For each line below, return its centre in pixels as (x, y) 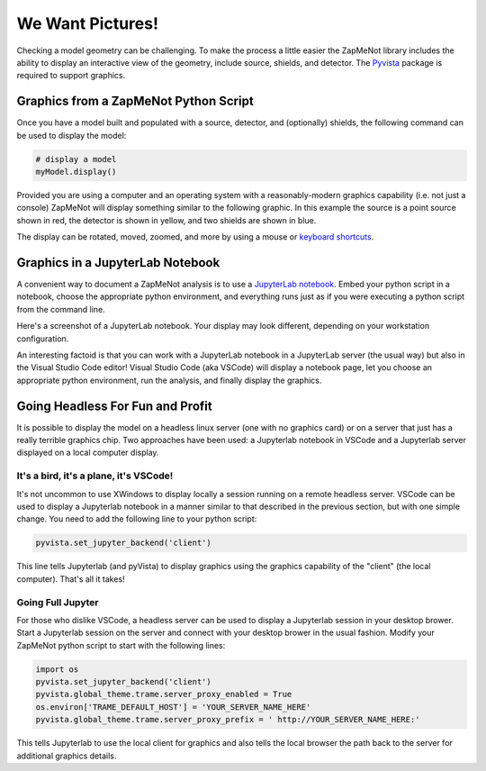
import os (57, 669)
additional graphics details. (67, 756)
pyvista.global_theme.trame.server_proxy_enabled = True (164, 694)
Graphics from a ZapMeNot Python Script (135, 101)
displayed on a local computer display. (88, 453)
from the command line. (61, 309)
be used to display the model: (72, 135)
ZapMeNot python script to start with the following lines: (121, 645)
